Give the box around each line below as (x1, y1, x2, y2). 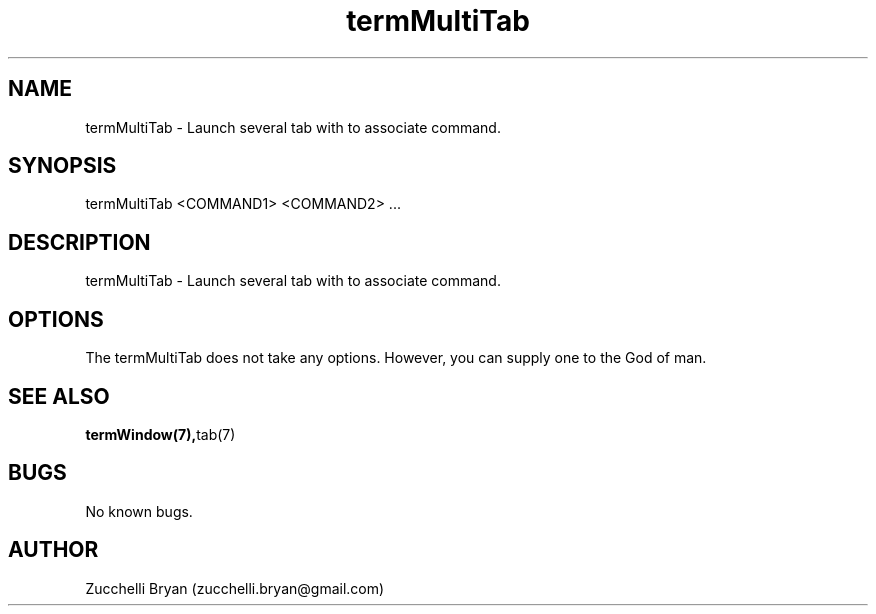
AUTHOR (8, 537, 99, 563)
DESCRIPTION (8, 229, 151, 255)
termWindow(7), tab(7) (85, 425, 236, 443)
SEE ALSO (8, 383, 110, 409)
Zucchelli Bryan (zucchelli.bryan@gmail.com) (85, 579, 385, 597)
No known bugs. (85, 502, 193, 520)
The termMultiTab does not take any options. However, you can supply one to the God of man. (85, 349, 707, 367)
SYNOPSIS (8, 153, 117, 179)
